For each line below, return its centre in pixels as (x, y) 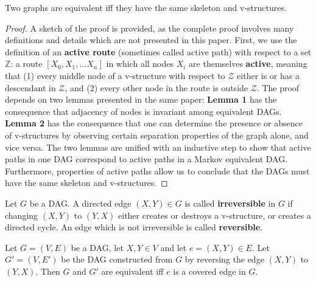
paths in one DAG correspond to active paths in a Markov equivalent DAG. (146, 159)
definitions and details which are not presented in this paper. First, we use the (151, 40)
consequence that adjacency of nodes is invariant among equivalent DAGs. (143, 111)
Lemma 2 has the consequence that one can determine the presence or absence (154, 123)
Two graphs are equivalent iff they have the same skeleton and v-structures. (146, 7)
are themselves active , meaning (248, 64)
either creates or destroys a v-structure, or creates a (215, 215)
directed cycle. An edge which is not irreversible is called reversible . (134, 227)
